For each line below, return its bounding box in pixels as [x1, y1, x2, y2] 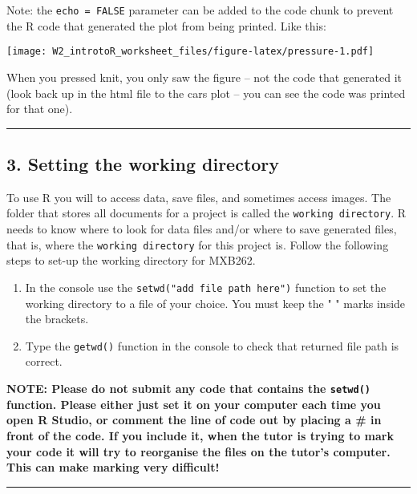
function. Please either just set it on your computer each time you [6, 395, 381, 412]
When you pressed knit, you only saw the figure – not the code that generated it [6, 68, 403, 85]
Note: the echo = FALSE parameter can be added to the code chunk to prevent [6, 2, 394, 18]
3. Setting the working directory [6, 152, 280, 176]
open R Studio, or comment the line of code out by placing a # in [6, 411, 382, 428]
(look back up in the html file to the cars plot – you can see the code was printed [6, 84, 406, 101]
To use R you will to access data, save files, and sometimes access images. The [6, 188, 391, 205]
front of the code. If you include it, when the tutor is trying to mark [6, 427, 394, 443]
